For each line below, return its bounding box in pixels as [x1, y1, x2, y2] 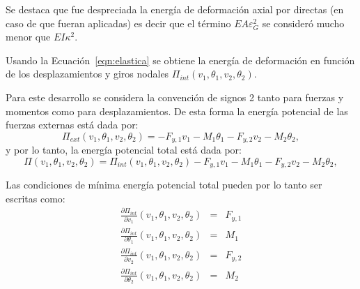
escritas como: [6, 191, 65, 205]
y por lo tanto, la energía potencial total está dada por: [6, 142, 242, 157]
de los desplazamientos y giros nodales [6, 66, 169, 81]
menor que [6, 29, 51, 44]
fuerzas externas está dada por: [6, 117, 139, 132]
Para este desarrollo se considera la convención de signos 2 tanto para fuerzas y [6, 89, 344, 104]
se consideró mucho [262, 15, 345, 30]
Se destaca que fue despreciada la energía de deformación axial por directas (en [6, 2, 344, 16]
